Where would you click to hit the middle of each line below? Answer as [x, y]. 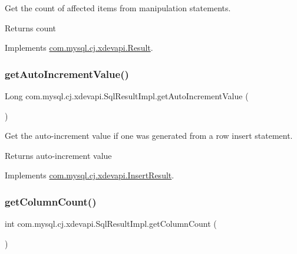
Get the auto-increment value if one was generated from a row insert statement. [149, 136]
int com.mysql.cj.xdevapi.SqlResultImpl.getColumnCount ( [111, 224]
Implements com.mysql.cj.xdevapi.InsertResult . [90, 175]
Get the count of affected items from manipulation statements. [118, 8]
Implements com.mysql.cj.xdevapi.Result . [79, 48]
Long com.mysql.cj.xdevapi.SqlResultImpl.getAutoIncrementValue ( [127, 96]
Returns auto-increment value [58, 155]
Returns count [31, 27]
